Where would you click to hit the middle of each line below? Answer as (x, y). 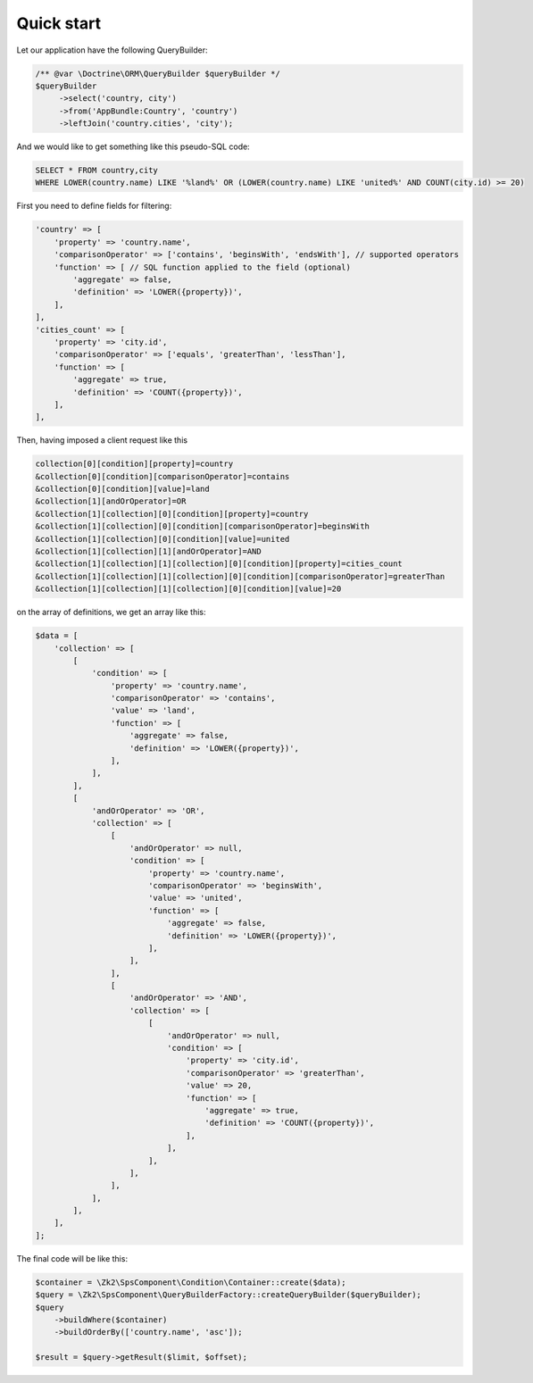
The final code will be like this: (72, 1258)
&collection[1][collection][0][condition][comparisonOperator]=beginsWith (203, 526)
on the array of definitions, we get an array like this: (111, 612)
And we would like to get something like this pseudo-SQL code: (133, 146)
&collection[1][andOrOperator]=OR (111, 501)
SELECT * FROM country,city (96, 171)
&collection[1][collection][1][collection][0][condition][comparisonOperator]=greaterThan (240, 576)
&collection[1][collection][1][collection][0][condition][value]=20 (188, 589)
